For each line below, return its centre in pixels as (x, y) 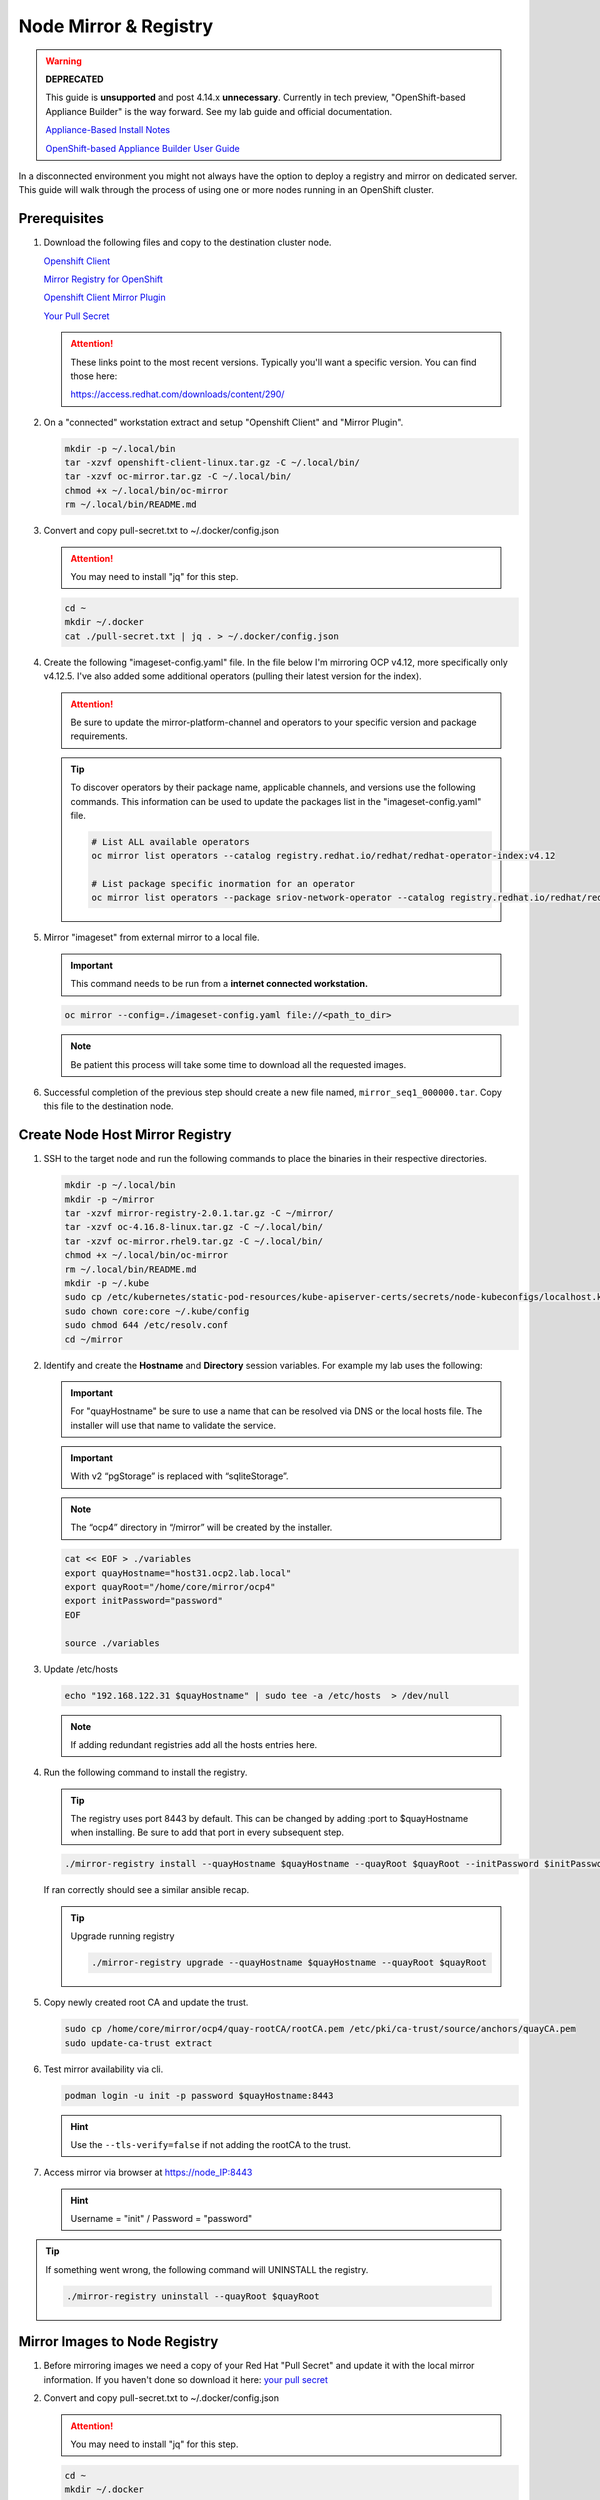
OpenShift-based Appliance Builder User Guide (142, 148)
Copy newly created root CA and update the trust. (146, 2002)
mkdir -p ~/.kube (107, 1283)
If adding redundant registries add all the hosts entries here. (194, 1744)
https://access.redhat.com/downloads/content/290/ (177, 394)
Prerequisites (61, 218)
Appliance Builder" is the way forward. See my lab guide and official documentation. (219, 111)
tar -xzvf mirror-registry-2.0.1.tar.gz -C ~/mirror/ (199, 1213)
